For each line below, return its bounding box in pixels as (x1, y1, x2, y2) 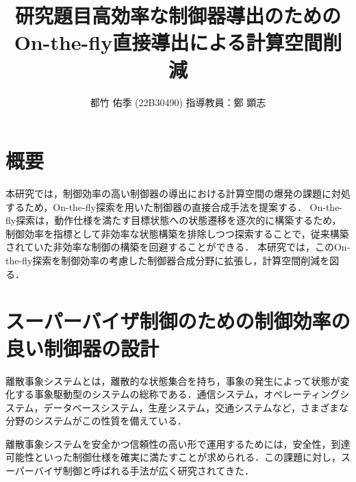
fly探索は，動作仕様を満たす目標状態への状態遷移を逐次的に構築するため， (5, 213, 342, 227)
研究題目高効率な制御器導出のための (14, 1, 341, 29)
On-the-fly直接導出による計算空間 (14, 28, 323, 56)
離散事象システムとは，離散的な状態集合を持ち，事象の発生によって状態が (5, 373, 340, 388)
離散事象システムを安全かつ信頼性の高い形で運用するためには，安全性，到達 (5, 436, 351, 451)
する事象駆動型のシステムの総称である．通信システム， (14, 387, 264, 401)
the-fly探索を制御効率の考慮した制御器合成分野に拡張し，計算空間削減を (5, 253, 330, 267)
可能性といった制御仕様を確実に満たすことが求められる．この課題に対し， (5, 450, 341, 464)
